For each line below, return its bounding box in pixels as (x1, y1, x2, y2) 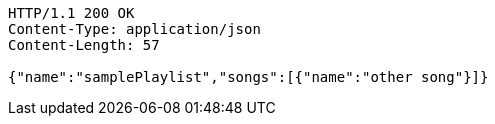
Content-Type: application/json (8, 21, 261, 37)
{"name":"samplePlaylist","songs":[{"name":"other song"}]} (8, 69, 489, 85)
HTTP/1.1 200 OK (8, 5, 135, 21)
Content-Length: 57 (8, 37, 160, 53)
